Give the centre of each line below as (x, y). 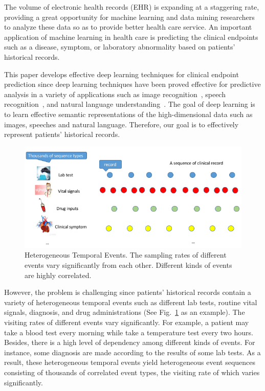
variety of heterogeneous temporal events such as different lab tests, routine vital (131, 302)
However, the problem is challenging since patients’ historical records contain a (128, 292)
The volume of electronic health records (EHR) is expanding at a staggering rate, (132, 7)
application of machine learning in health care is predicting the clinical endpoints (131, 37)
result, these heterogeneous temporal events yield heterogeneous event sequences (130, 362)
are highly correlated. (58, 275)
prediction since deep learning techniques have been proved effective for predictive (132, 84)
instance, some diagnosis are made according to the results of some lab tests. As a (132, 352)
